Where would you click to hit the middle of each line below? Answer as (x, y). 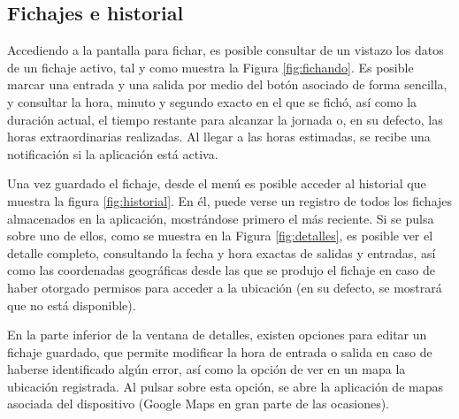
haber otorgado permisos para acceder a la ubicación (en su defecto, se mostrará (225, 287)
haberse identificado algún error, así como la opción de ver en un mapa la (207, 369)
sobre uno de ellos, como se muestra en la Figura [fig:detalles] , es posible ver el (220, 236)
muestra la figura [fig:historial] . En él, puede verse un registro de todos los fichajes (230, 200)
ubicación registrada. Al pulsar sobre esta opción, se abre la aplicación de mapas (225, 386)
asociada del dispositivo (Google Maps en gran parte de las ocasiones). (198, 404)
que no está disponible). (72, 305)
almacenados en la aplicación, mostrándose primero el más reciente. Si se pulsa (221, 218)
